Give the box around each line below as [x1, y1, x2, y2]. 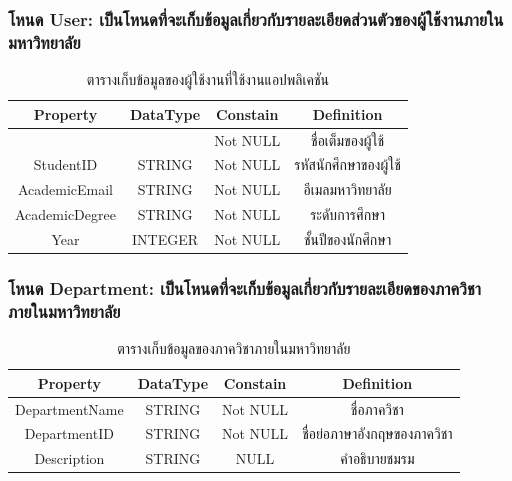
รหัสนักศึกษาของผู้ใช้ [294, 154, 401, 175]
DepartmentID [24, 423, 114, 444]
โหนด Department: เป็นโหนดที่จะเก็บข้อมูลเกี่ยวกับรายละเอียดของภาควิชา [8, 275, 481, 300]
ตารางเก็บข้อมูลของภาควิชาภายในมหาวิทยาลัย [117, 338, 351, 359]
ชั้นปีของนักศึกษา [303, 228, 392, 249]
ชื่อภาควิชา [350, 398, 404, 419]
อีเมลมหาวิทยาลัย [303, 179, 392, 200]
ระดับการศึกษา [310, 204, 385, 225]
